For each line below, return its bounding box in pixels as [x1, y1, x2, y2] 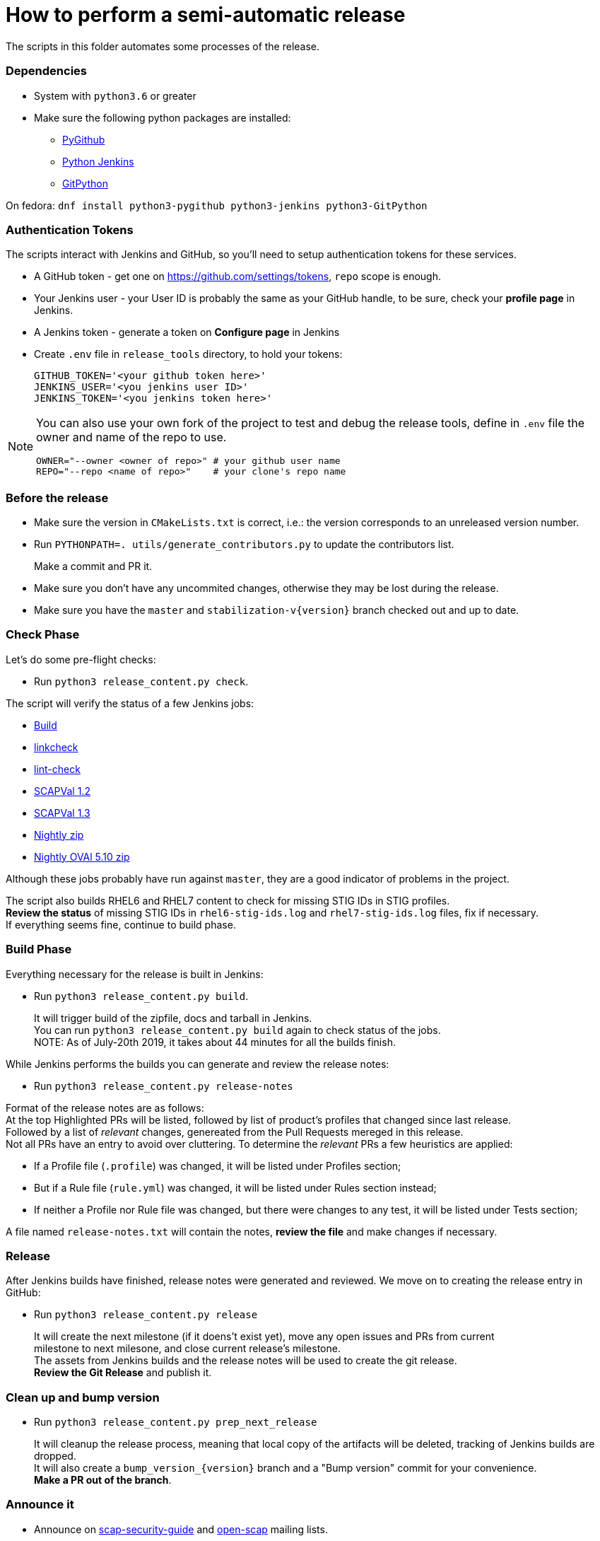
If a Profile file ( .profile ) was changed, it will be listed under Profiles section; [34, 1159, 401, 1172]
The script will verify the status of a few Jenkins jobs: [6, 697, 254, 709]
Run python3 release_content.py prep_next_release [34, 1416, 317, 1428]
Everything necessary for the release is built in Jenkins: [6, 967, 264, 980]
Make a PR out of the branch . [34, 1474, 172, 1486]
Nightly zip [34, 828, 84, 841]
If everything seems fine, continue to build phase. [6, 918, 236, 931]
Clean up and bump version [6, 1390, 160, 1405]
